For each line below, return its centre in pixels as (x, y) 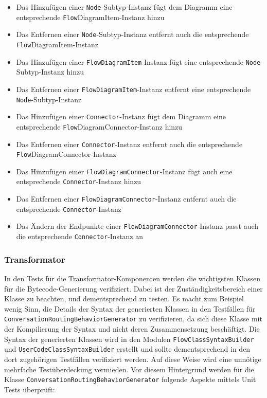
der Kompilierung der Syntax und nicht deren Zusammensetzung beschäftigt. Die (132, 329)
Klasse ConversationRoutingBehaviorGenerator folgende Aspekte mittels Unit (130, 379)
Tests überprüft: (30, 389)
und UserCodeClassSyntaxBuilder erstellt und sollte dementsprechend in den (127, 349)
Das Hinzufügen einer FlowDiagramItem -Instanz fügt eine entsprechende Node (138, 61)
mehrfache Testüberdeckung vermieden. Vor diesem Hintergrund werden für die (129, 369)
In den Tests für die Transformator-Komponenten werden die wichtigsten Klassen (132, 278)
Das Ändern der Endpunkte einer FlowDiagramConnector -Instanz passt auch (137, 226)
